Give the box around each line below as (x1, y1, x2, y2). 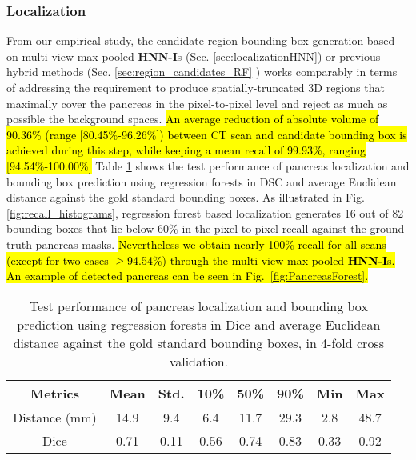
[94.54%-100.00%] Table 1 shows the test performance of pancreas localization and (6, 157, 410, 174)
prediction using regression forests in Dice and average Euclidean (17, 314, 381, 334)
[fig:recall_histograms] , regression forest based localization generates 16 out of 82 (6, 204, 404, 221)
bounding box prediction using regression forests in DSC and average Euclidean (6, 173, 397, 190)
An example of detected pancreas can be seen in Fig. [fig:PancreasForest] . (6, 267, 369, 284)
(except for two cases (6, 251, 109, 268)
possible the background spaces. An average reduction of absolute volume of (6, 110, 379, 127)
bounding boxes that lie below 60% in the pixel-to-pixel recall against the (6, 220, 366, 237)
